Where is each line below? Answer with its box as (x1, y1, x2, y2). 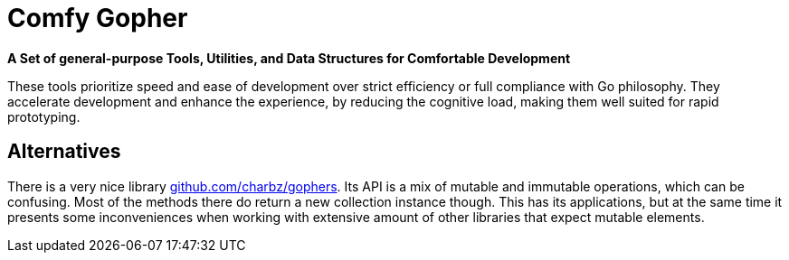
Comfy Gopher (7, 3, 188, 33)
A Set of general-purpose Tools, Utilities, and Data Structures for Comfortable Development (7, 50, 571, 66)
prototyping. (7, 108, 81, 125)
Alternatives (7, 140, 121, 163)
